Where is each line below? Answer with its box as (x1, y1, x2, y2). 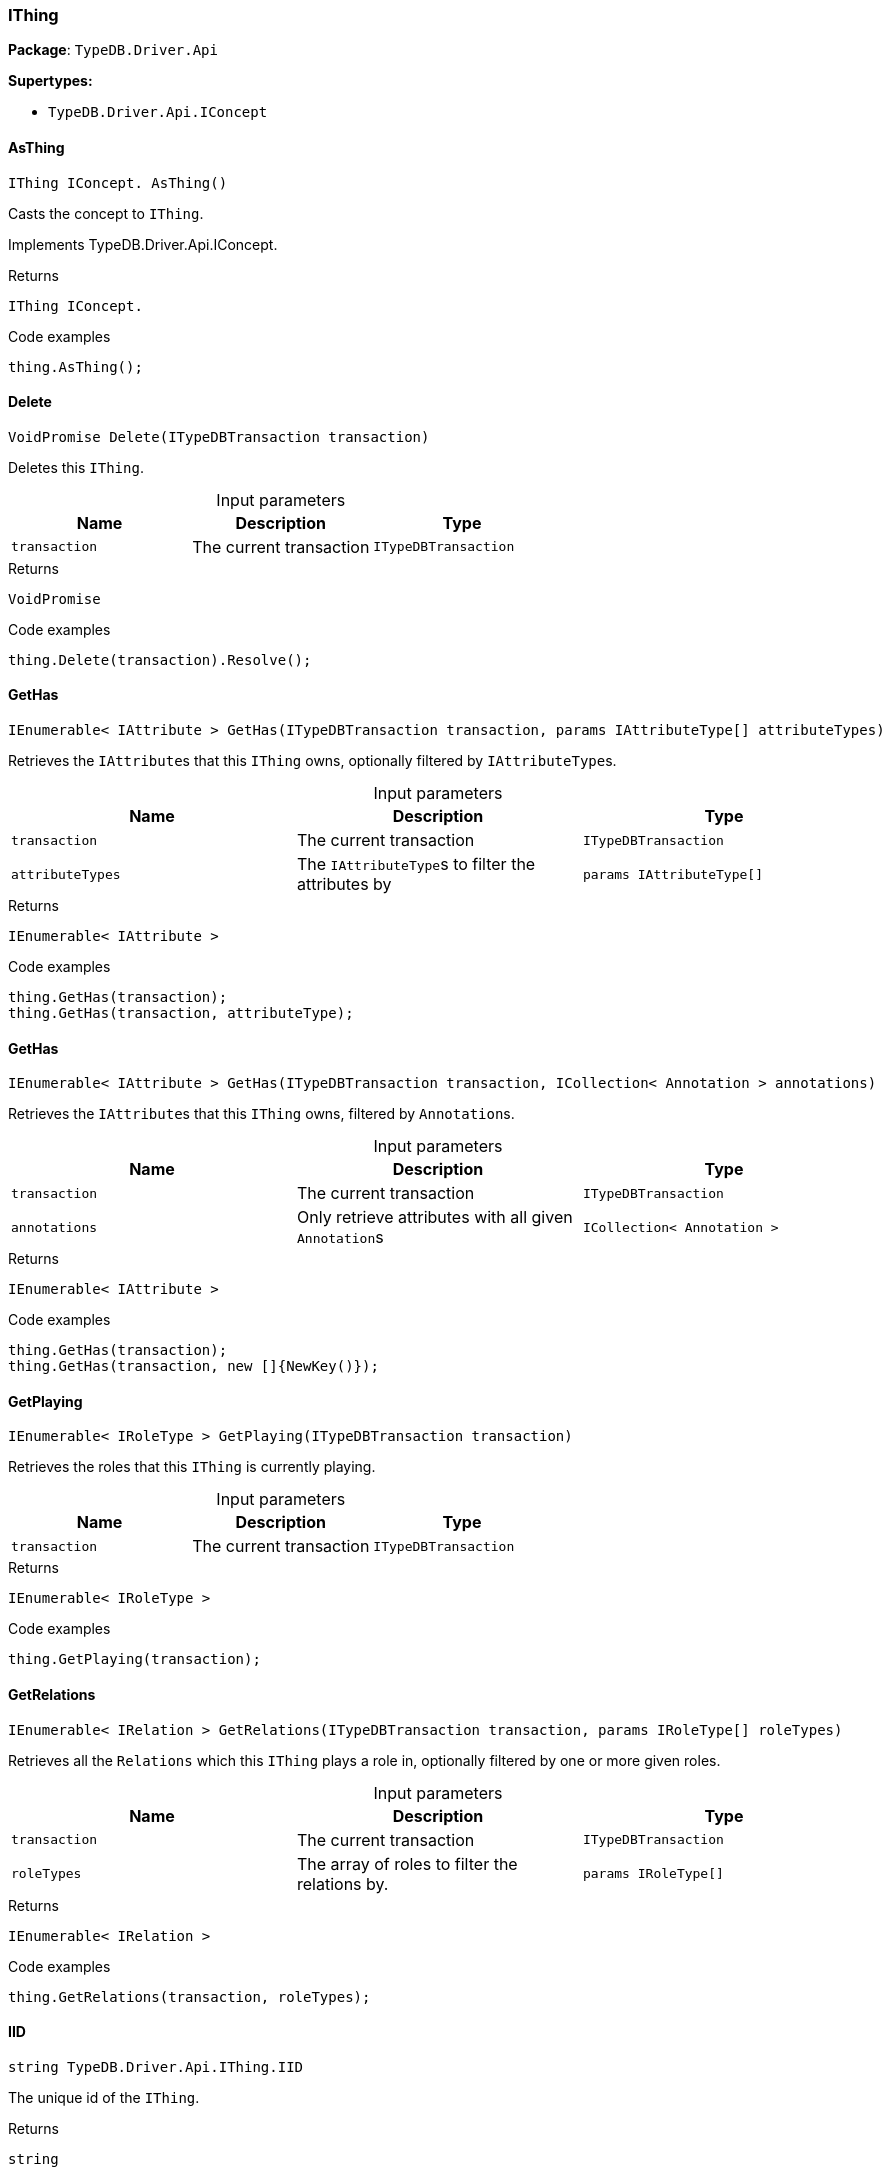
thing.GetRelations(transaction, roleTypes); (8, 1988, 371, 2005)
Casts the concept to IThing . (8, 204, 204, 222)
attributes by (296, 874, 392, 895)
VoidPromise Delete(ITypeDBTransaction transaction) (8, 428, 430, 445)
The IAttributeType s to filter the (296, 854, 536, 875)
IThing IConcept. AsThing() (8, 174, 228, 191)
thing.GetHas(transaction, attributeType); (8, 1005, 354, 1022)
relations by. (296, 1873, 389, 1894)
